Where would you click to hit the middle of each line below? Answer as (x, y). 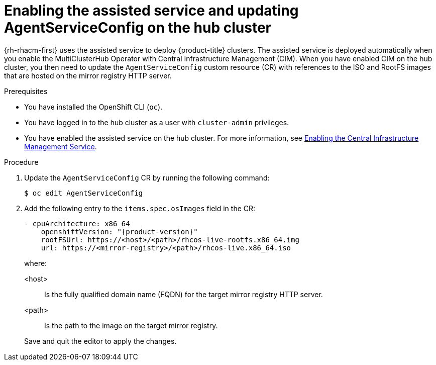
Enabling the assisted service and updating (151, 11)
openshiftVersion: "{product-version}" (119, 232)
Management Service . (61, 146)
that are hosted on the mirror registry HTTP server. (88, 75)
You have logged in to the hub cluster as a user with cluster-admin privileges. (157, 122)
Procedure (21, 162)
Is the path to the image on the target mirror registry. (131, 325)
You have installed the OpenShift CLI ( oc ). (93, 107)
